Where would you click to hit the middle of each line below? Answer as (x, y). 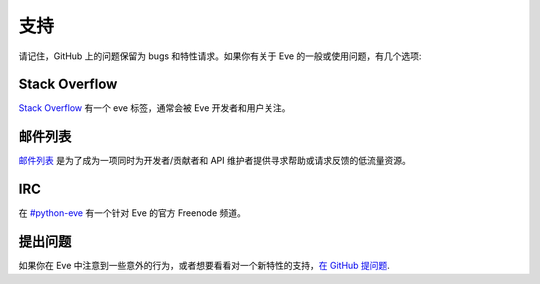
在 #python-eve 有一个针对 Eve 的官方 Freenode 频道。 (132, 213)
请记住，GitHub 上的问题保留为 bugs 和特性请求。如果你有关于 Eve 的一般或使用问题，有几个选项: (220, 56)
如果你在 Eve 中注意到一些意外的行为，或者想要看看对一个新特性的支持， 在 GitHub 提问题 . (204, 266)
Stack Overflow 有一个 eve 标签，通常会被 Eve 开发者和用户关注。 (154, 108)
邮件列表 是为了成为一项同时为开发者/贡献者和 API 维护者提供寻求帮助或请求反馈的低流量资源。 (215, 161)
